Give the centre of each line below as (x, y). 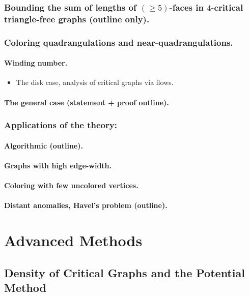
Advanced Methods (73, 240)
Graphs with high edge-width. (58, 165)
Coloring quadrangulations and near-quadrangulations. (119, 42)
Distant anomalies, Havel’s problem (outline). (86, 205)
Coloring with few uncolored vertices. (71, 185)
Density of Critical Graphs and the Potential (124, 272)
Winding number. (36, 63)
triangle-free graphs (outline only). (77, 19)
